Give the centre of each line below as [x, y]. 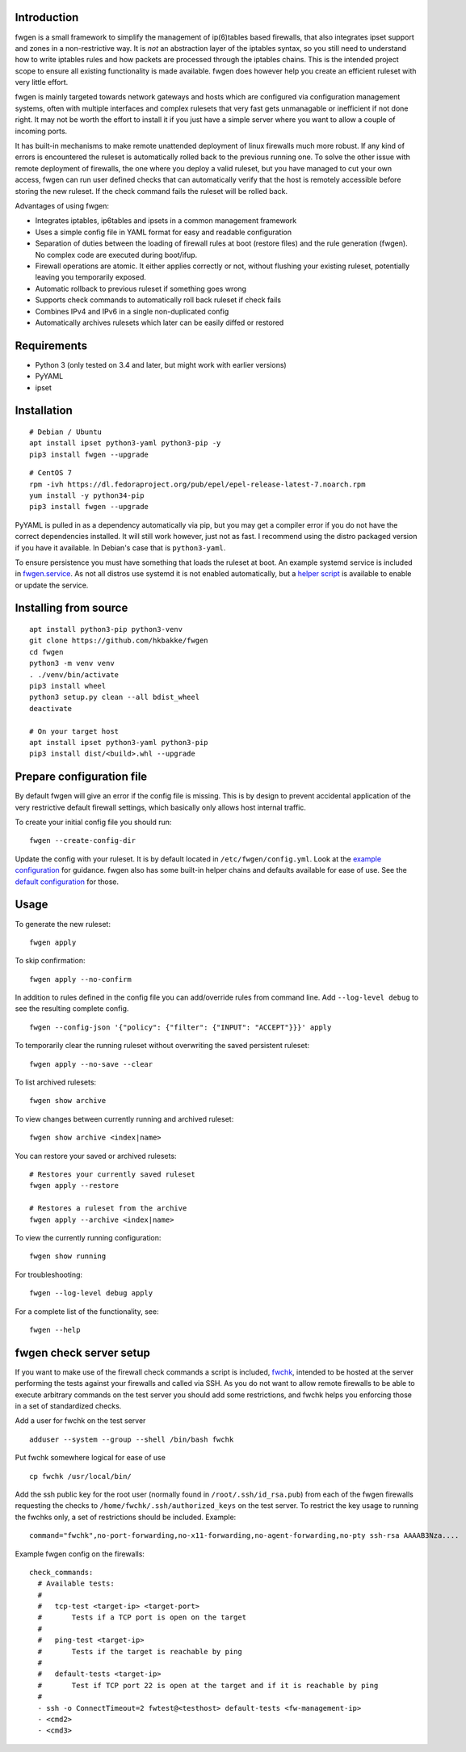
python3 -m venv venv [72, 663]
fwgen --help [55, 1330]
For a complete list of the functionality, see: [87, 1311]
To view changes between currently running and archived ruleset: [124, 1118]
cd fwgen [46, 652]
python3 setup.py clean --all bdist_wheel [115, 697]
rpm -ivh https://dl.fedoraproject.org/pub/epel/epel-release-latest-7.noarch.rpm [197, 484]
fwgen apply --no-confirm [81, 979]
